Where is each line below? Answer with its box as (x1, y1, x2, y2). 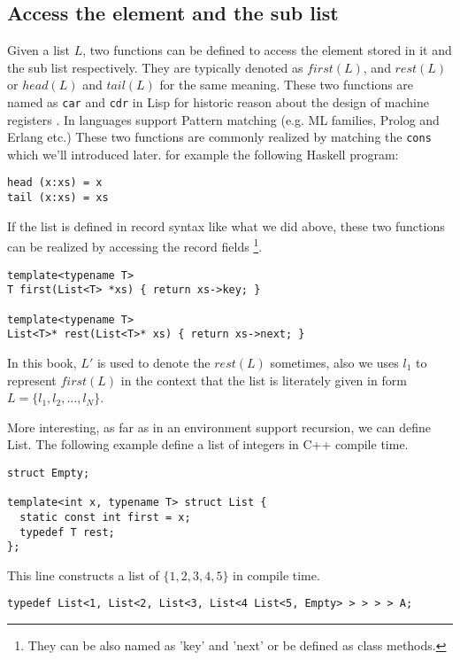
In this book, (7, 353, 77, 371)
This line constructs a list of (7, 565, 159, 584)
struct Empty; (7, 466, 90, 479)
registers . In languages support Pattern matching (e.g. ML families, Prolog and (7, 110, 440, 128)
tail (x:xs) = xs (7, 191, 109, 205)
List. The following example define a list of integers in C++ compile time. (7, 435, 409, 454)
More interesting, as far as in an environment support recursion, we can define (7, 417, 431, 436)
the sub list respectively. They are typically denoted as (7, 58, 303, 76)
